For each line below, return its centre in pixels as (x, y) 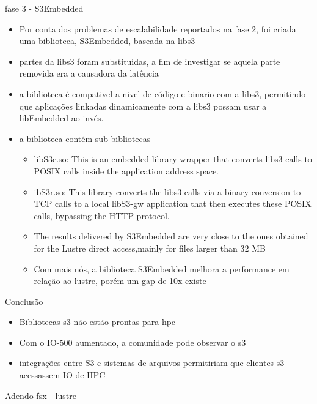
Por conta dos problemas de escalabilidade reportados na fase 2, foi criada (158, 28)
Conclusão (24, 301)
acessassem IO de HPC (62, 375)
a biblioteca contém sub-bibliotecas (85, 138)
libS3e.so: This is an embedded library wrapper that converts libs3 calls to (173, 159)
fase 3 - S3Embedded (44, 8)
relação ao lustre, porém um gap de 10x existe (120, 281)
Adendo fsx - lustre (41, 395)
